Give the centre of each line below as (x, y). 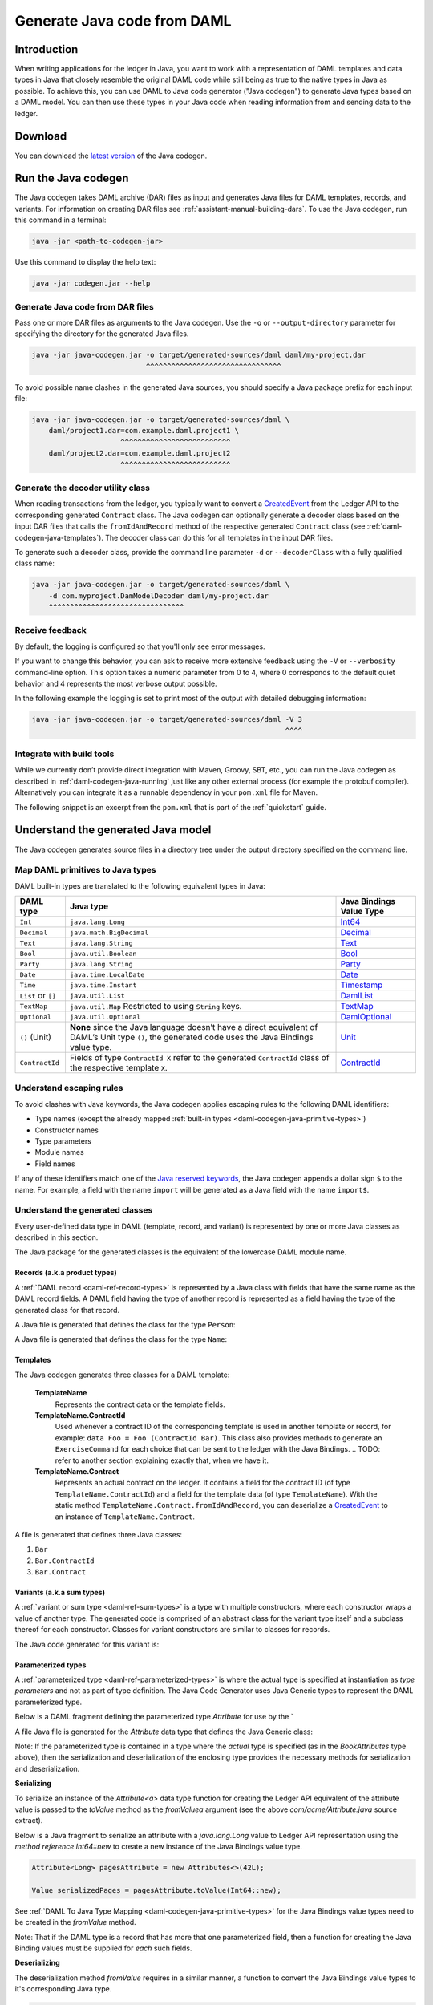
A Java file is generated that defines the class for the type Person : (125, 1325)
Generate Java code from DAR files (84, 306)
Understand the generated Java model (113, 830)
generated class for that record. (67, 1310)
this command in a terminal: (61, 220)
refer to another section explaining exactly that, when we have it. (162, 1460)
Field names (55, 1164)
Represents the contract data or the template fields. (140, 1404)
